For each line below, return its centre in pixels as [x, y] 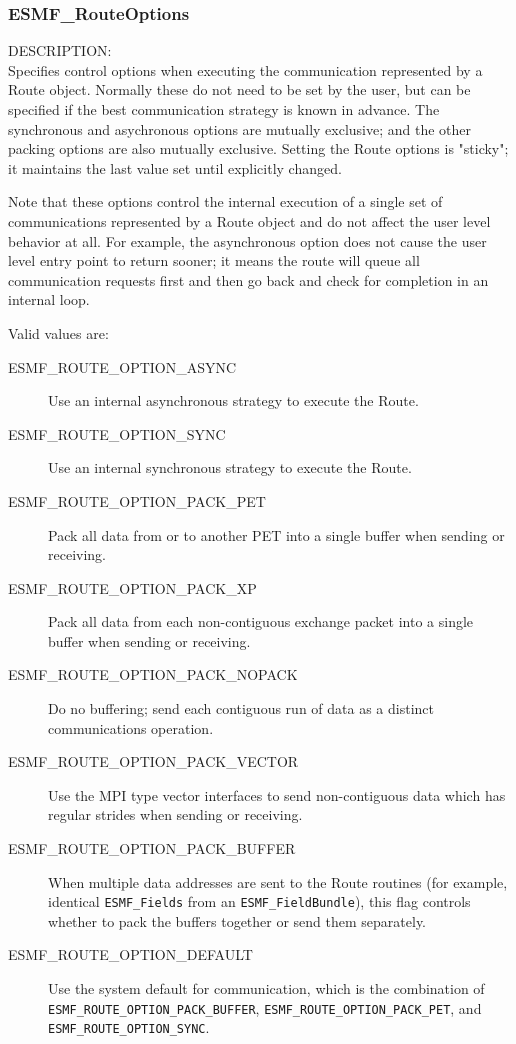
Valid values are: [58, 332]
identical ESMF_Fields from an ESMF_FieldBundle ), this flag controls [259, 901]
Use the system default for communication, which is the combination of [266, 988]
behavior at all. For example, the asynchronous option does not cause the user [247, 240]
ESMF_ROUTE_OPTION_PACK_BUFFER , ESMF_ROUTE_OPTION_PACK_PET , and [265, 1007]
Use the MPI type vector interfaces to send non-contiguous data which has [277, 794]
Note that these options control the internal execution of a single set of [225, 201]
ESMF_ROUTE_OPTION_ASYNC [122, 366]
